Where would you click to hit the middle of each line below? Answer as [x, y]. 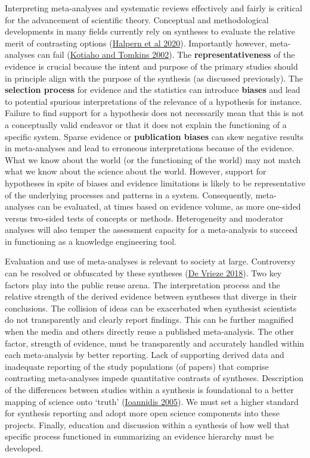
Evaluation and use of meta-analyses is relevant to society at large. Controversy [150, 261]
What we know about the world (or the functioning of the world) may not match [153, 159]
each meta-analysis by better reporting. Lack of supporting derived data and [145, 355]
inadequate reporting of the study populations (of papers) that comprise [137, 366]
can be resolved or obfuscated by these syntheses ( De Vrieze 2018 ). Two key [143, 273]
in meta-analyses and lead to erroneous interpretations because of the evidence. [150, 148]
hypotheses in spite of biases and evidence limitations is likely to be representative [155, 183]
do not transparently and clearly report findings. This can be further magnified [149, 320]
